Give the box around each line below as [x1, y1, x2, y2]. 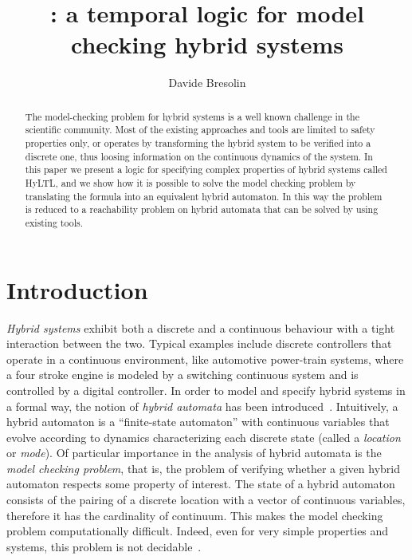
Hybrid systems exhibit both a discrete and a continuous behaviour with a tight [6, 319, 395, 336]
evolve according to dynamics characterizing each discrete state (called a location [6, 428, 401, 445]
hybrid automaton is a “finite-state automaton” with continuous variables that [6, 413, 390, 430]
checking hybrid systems [70, 28, 344, 61]
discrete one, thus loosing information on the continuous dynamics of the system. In [25, 149, 373, 163]
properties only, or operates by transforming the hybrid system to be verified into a [25, 136, 371, 150]
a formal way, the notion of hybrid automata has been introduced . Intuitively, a [6, 397, 398, 414]
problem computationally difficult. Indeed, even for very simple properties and [6, 523, 389, 539]
